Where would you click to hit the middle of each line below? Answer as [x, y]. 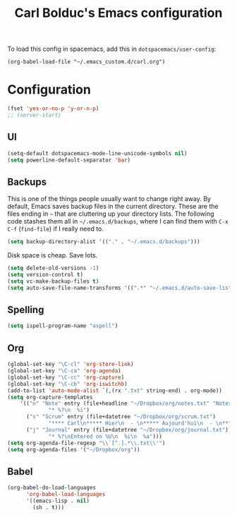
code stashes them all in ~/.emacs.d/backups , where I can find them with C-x [118, 221]
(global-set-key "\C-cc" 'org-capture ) [66, 377]
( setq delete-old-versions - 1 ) [53, 268]
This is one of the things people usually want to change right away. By [109, 199]
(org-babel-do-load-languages [52, 488]
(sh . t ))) [49, 507]
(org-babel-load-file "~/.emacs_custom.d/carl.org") [86, 62]
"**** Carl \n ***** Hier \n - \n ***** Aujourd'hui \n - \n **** [141, 423]
